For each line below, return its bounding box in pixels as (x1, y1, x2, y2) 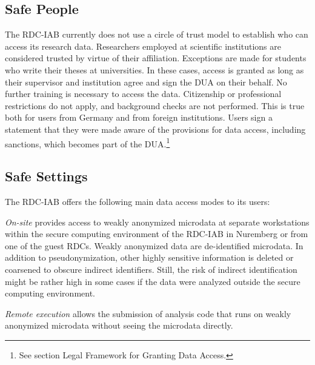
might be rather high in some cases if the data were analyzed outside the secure (5, 275, 300, 287)
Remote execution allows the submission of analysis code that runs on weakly (5, 307, 291, 320)
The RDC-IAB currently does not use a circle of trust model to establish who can (5, 28, 308, 41)
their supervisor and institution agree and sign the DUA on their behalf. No (5, 75, 287, 88)
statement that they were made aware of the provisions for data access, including (5, 122, 306, 135)
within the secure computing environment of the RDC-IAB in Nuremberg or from (5, 227, 308, 240)
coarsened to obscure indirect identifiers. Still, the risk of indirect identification (5, 263, 297, 275)
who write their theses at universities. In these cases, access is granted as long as (5, 63, 304, 76)
